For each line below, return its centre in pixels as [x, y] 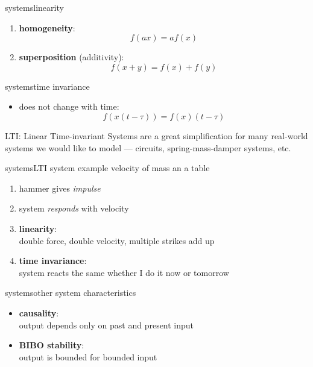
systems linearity [34, 7]
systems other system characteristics [71, 293]
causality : [39, 312]
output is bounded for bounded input [88, 356]
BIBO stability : [52, 345]
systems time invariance [47, 86]
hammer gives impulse [60, 188]
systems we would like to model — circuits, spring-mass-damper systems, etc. [148, 147]
